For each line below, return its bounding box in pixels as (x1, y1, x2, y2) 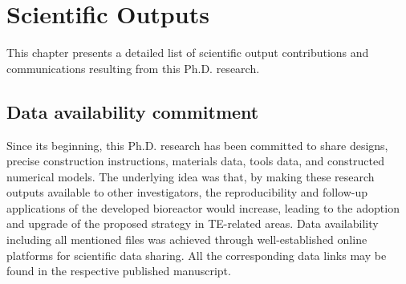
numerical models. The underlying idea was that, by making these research (6, 168, 375, 185)
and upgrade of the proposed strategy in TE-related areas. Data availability (6, 215, 379, 232)
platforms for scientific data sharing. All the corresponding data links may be (6, 246, 387, 263)
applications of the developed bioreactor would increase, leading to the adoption (6, 199, 400, 216)
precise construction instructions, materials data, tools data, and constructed (6, 152, 384, 169)
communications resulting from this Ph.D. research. (6, 59, 260, 76)
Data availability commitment (6, 99, 259, 124)
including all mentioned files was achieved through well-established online (6, 231, 367, 248)
